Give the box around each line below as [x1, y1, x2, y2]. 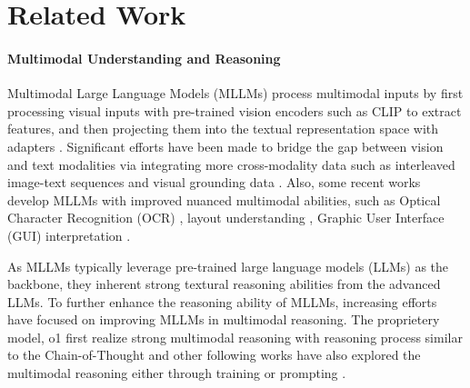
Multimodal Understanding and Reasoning [7, 48, 281, 67]
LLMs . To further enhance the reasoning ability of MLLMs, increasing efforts [7, 292, 437, 311]
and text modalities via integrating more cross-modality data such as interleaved [7, 154, 455, 174]
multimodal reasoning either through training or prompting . [7, 363, 346, 383]
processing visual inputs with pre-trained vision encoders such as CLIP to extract [7, 101, 462, 120]
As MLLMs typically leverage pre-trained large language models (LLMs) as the [7, 256, 449, 275]
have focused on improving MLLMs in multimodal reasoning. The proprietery [7, 310, 440, 329]
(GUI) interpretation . [7, 225, 131, 244]
